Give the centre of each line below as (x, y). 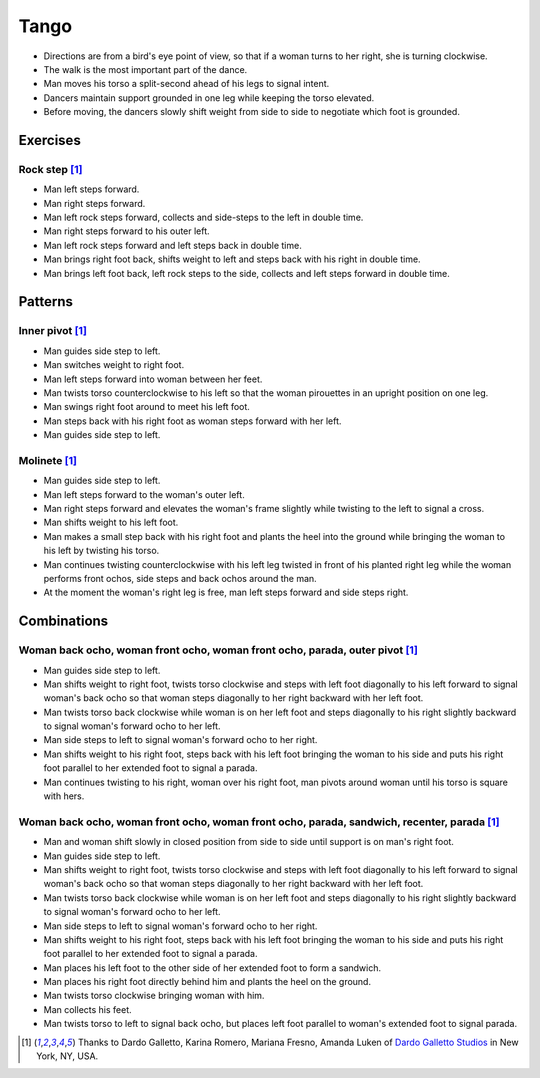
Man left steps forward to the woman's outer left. (144, 494)
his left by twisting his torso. (101, 551)
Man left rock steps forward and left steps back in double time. (172, 245)
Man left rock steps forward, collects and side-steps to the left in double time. (203, 217)
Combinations (63, 621)
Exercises (50, 140)
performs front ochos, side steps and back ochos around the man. (180, 578)
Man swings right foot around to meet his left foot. (146, 407)
